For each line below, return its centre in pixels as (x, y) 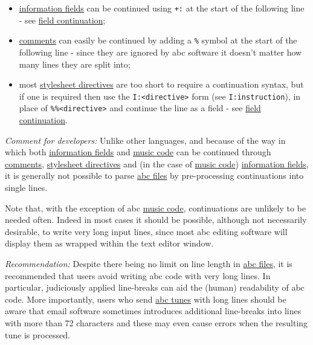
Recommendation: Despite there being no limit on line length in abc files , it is (149, 263)
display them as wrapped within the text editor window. (109, 243)
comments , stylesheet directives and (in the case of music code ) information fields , (157, 163)
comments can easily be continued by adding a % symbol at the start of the (158, 40)
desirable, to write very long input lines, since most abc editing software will (146, 231)
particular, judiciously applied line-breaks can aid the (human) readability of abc (155, 287)
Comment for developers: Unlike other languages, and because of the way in (145, 140)
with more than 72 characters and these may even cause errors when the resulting (156, 322)
